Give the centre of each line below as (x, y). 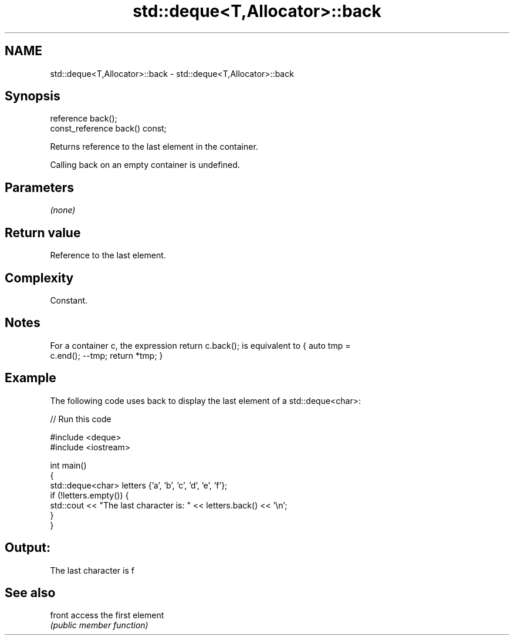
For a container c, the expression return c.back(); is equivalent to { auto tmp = (200, 345)
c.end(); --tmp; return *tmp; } (106, 355)
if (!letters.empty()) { (89, 495)
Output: (28, 548)
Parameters (39, 187)
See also (30, 592)
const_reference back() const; (108, 129)
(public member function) (99, 625)
